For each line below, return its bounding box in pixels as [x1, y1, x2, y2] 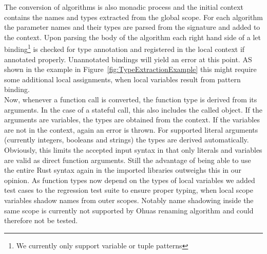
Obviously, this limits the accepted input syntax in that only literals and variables [4, 144, 262, 155]
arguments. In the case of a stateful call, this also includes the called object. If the [4, 104, 262, 115]
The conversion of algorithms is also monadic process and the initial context [4, 2, 244, 12]
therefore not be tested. [4, 215, 78, 226]
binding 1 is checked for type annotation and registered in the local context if [4, 42, 245, 55]
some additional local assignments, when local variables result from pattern [4, 74, 241, 84]
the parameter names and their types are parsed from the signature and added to [4, 22, 260, 32]
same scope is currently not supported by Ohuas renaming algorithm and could [4, 205, 254, 215]
